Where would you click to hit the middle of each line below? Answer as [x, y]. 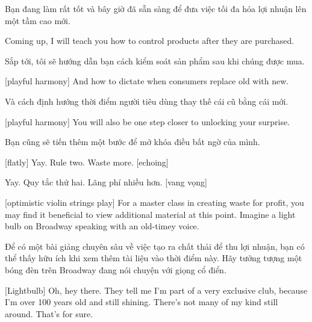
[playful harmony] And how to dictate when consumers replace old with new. [147, 81]
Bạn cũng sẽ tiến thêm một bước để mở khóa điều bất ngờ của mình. [133, 142]
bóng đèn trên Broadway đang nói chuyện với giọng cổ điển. [116, 269]
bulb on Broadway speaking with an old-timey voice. [102, 226]
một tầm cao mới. [38, 20]
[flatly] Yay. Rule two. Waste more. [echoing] [87, 162]
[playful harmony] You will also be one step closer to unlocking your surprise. [148, 121]
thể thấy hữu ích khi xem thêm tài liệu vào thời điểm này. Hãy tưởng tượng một [154, 258]
